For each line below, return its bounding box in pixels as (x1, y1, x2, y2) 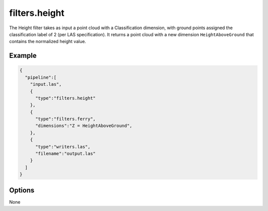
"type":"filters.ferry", (35, 116, 96, 122)
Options (9, 186, 35, 194)
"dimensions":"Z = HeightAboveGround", (35, 123, 133, 129)
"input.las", (30, 82, 62, 87)
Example (9, 52, 37, 60)
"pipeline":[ (25, 74, 57, 80)
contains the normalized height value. (9, 39, 86, 45)
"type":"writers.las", (35, 144, 91, 150)
